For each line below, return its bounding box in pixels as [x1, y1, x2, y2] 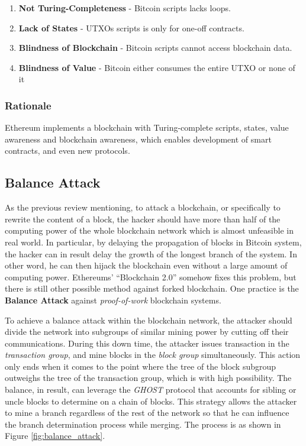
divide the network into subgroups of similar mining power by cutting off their [5, 325, 289, 338]
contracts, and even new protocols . [5, 144, 130, 157]
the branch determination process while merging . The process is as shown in [5, 418, 281, 430]
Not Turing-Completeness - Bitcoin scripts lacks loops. [18, 2, 231, 14]
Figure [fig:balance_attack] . [5, 429, 105, 442]
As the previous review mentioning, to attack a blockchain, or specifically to [5, 201, 281, 214]
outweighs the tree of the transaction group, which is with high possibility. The [5, 371, 292, 384]
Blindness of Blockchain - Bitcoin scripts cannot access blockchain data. [18, 41, 292, 54]
